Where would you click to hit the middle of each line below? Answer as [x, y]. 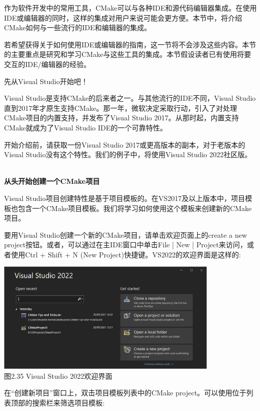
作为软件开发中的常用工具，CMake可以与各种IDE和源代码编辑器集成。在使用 [131, 8]
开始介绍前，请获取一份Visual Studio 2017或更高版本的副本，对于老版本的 [125, 144]
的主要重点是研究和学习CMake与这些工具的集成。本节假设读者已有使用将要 [128, 54]
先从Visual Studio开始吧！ [46, 81]
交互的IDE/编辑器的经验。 [48, 64]
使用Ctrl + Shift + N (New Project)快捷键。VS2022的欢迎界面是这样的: [126, 254]
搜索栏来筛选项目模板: [68, 403]
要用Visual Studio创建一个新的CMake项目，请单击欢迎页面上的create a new [126, 234]
